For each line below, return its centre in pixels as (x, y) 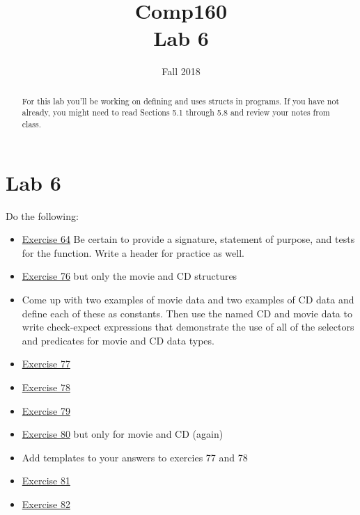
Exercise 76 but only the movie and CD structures (130, 276)
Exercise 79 (46, 410)
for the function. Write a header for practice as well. (133, 252)
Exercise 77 (46, 364)
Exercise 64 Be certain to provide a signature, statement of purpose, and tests (188, 239)
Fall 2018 (181, 71)
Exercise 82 (46, 504)
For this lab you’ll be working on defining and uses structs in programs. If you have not (181, 101)
